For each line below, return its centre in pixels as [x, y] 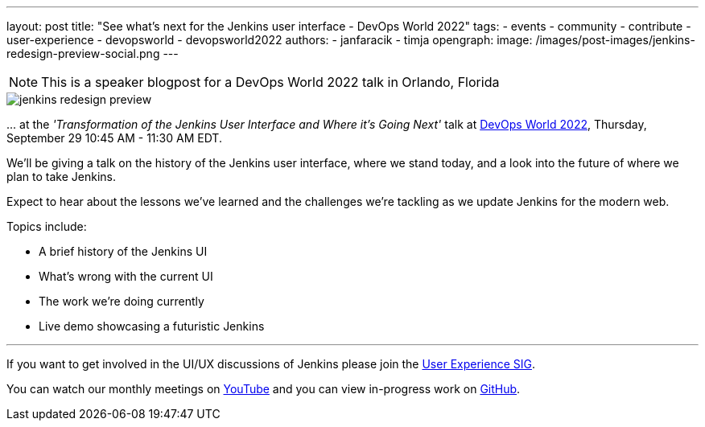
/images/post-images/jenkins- [615, 40]
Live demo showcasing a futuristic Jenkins [152, 326]
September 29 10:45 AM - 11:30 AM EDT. [114, 138]
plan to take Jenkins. [61, 177]
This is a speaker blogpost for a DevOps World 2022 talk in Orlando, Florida [270, 82]
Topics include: [47, 226]
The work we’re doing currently [122, 301]
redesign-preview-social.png [83, 53]
